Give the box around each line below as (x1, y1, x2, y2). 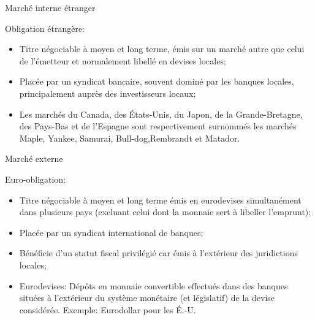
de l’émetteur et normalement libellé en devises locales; (19, 54, 226, 67)
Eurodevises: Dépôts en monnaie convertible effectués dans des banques (19, 279, 288, 292)
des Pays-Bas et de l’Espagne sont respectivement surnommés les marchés (19, 120, 297, 132)
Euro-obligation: (5, 172, 66, 185)
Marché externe (5, 152, 63, 165)
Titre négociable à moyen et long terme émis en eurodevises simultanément (19, 193, 302, 206)
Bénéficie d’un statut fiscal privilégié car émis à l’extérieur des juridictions (19, 246, 298, 259)
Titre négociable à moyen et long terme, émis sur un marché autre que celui (19, 42, 305, 55)
